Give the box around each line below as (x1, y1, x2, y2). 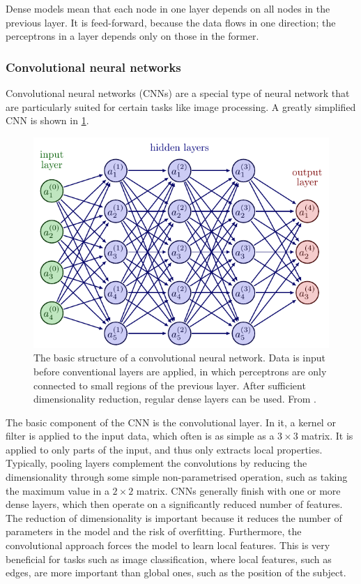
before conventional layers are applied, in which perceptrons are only (33, 364, 327, 378)
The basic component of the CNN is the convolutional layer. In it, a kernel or (6, 414, 336, 429)
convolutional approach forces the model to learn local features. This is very (6, 538, 330, 553)
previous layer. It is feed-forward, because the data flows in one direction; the (6, 15, 336, 29)
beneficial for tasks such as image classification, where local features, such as (6, 551, 332, 566)
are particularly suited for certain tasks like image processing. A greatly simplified (6, 99, 356, 114)
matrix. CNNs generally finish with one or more (136, 483, 341, 497)
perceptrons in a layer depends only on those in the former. (6, 29, 259, 43)
